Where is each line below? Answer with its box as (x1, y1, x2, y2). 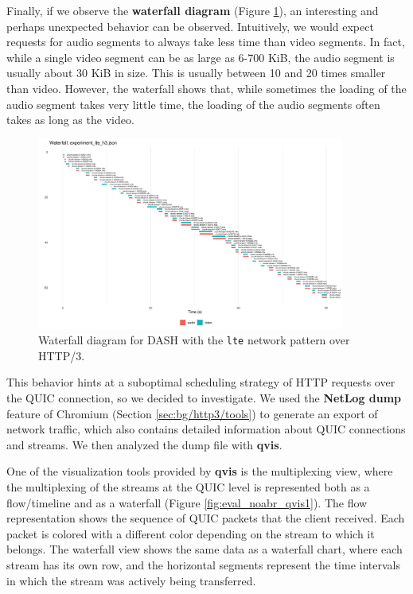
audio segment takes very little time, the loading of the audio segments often (6, 95, 380, 112)
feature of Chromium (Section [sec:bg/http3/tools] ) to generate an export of (6, 405, 378, 421)
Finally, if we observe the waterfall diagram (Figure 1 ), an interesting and (6, 2, 379, 18)
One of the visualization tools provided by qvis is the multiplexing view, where (6, 463, 393, 479)
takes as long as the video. (6, 111, 134, 128)
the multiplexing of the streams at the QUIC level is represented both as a (6, 479, 370, 495)
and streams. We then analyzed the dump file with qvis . (6, 436, 282, 452)
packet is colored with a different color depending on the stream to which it (6, 525, 375, 542)
